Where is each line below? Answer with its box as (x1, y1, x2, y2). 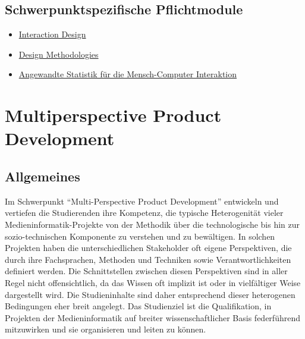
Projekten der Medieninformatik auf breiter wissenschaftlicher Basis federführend (5, 311, 300, 324)
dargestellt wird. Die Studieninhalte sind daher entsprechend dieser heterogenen (5, 288, 295, 300)
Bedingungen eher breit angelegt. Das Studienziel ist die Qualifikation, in (5, 300, 272, 312)
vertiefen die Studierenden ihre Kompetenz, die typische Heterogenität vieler (5, 206, 284, 219)
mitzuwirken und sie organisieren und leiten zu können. (5, 323, 206, 335)
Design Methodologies (18, 48, 99, 60)
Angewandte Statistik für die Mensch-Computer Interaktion (18, 68, 237, 80)
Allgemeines (5, 167, 80, 185)
